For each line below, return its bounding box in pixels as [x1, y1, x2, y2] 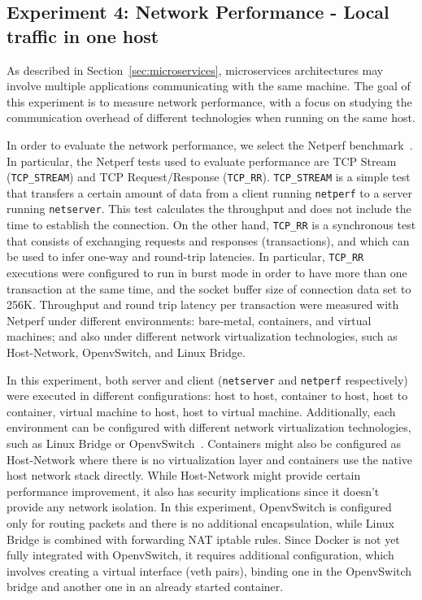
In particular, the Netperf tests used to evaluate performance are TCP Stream [7, 152, 397, 169]
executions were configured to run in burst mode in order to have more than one [7, 264, 407, 281]
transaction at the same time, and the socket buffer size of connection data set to [7, 280, 411, 297]
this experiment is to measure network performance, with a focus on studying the [7, 93, 412, 110]
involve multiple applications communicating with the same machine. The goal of [7, 77, 411, 94]
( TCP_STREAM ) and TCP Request [7, 168, 167, 185]
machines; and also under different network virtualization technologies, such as [7, 328, 398, 345]
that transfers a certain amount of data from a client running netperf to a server [7, 184, 413, 201]
